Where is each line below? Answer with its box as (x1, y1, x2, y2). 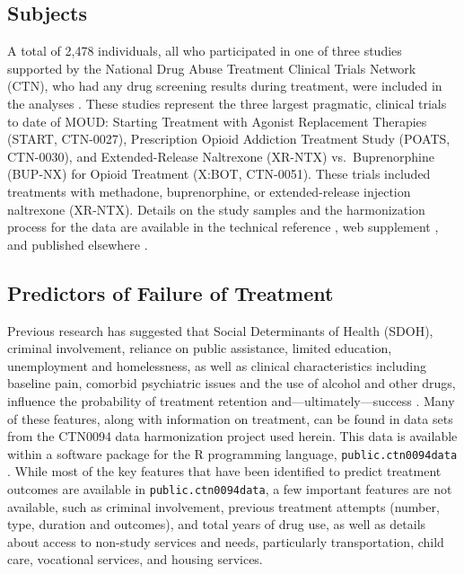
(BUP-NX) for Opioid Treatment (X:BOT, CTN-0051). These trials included (7, 164, 431, 183)
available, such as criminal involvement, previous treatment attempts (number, (7, 497, 440, 516)
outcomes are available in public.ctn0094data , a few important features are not (7, 479, 452, 498)
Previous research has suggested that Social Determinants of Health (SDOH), (7, 321, 433, 340)
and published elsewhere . (7, 234, 148, 253)
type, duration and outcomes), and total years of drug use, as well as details (7, 515, 426, 534)
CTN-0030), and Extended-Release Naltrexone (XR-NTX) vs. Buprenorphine (7, 146, 434, 165)
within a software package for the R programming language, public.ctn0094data (7, 444, 458, 463)
